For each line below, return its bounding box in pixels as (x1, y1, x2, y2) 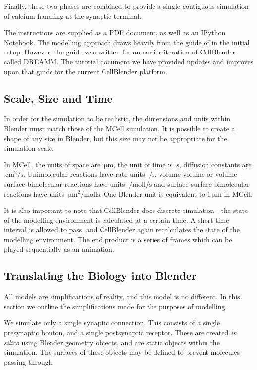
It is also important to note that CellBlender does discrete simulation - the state (4, 205, 248, 215)
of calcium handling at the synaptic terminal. (4, 10, 142, 21)
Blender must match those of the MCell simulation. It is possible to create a (4, 123, 235, 133)
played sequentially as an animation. (4, 244, 114, 254)
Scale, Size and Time (4, 90, 113, 106)
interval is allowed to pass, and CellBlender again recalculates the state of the (4, 224, 240, 235)
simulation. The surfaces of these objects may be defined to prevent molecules (4, 347, 240, 357)
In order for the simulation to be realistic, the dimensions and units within (4, 113, 231, 124)
